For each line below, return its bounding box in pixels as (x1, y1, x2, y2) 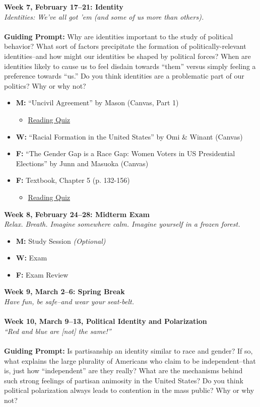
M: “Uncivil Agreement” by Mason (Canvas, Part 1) (16, 97, 179, 108)
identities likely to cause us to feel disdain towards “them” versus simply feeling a (4, 60, 256, 71)
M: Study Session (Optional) (16, 235, 106, 246)
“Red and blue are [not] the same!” (4, 325, 111, 336)
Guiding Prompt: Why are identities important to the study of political (4, 31, 233, 41)
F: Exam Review (16, 269, 69, 280)
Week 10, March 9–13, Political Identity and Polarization (4, 316, 207, 326)
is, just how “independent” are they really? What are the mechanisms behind (4, 365, 243, 376)
